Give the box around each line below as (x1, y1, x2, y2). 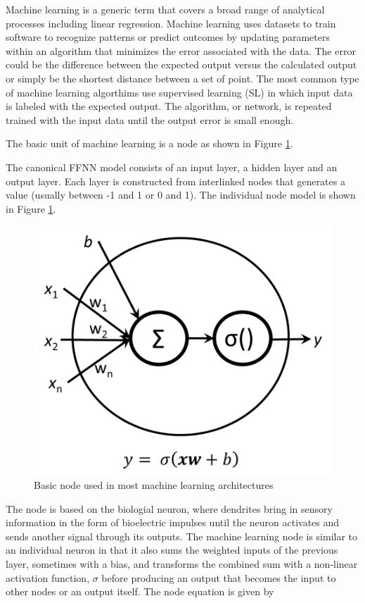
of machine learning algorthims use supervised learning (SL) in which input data (6, 85, 353, 99)
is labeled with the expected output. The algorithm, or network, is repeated (6, 99, 332, 113)
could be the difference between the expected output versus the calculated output (6, 57, 357, 72)
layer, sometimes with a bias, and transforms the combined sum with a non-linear (6, 556, 358, 571)
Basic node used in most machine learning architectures (34, 477, 274, 492)
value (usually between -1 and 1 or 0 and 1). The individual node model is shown (6, 187, 356, 202)
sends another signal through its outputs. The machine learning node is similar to (6, 528, 358, 543)
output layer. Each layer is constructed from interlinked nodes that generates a (6, 173, 345, 188)
